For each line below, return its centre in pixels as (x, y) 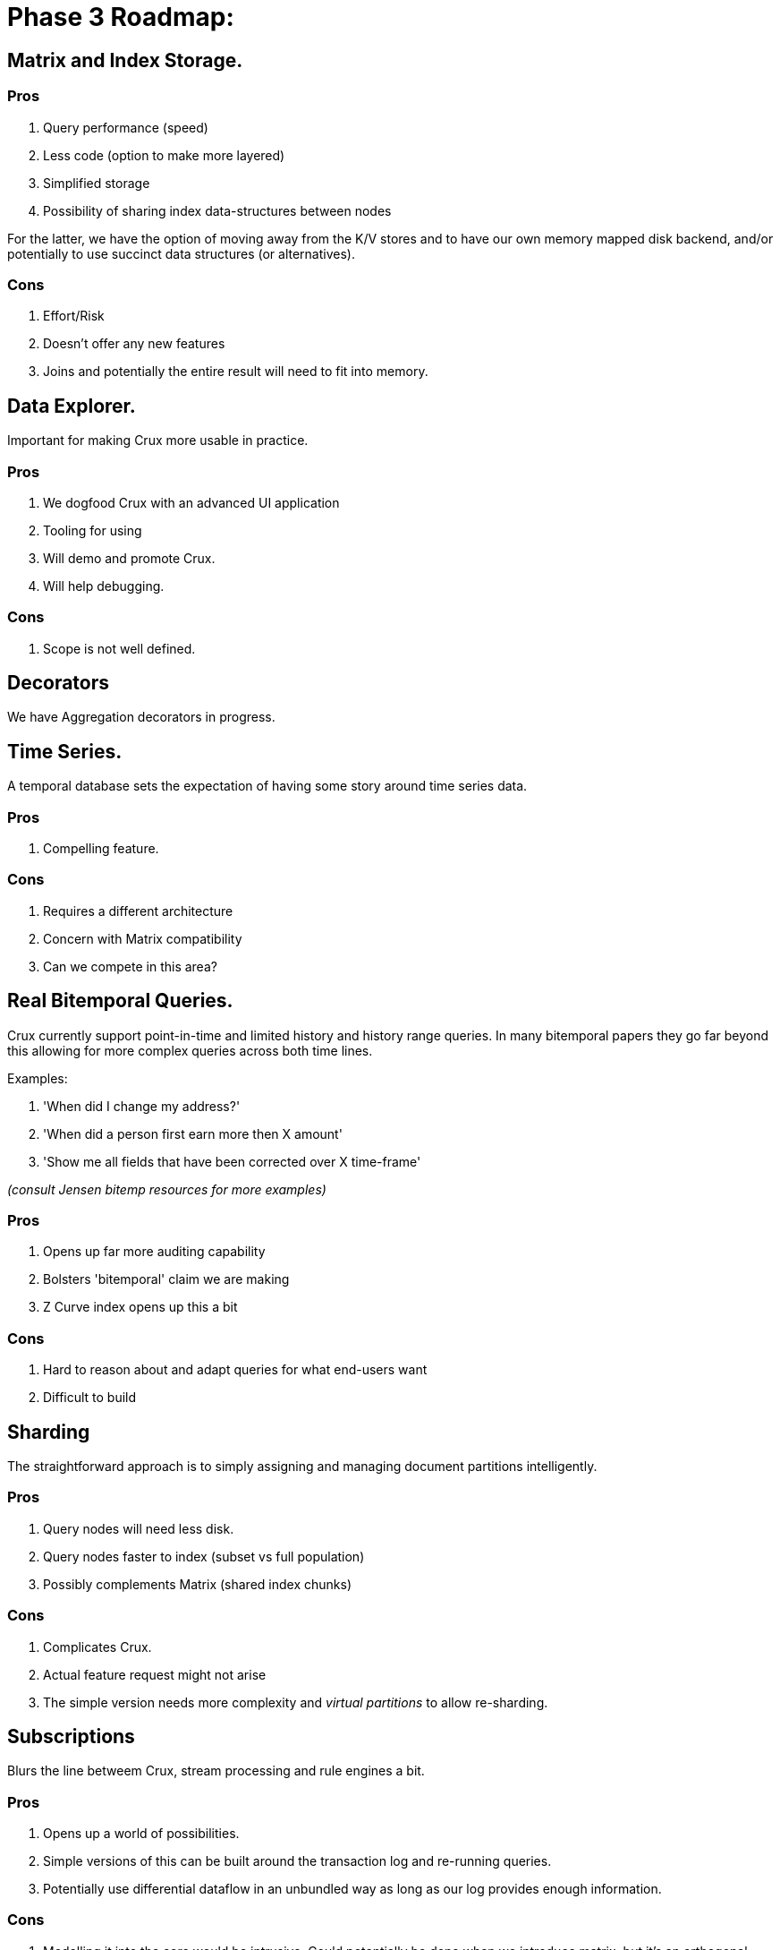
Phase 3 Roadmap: (121, 17)
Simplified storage (97, 183)
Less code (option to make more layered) (164, 155)
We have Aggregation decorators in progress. (141, 717)
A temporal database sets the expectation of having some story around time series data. (267, 786)
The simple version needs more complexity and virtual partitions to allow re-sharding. (296, 1702)
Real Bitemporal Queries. (120, 1001)
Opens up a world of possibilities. (141, 1834)
